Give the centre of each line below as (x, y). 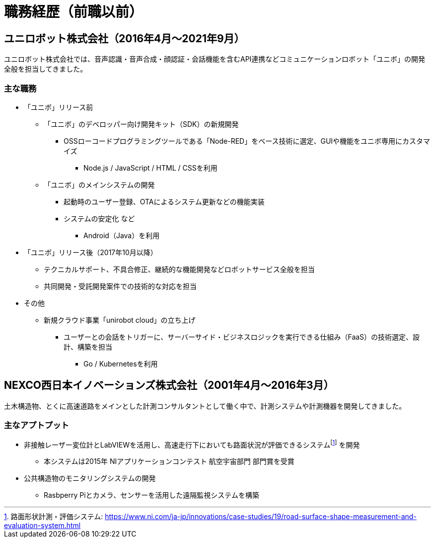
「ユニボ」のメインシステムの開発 (99, 184)
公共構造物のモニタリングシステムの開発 (90, 478)
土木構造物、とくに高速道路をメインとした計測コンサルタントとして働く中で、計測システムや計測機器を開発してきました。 (205, 406)
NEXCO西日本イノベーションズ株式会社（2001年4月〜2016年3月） (169, 385)
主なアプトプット (36, 425)
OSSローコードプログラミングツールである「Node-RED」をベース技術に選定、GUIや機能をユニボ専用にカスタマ (247, 141)
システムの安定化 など (99, 218)
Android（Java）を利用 (122, 235)
